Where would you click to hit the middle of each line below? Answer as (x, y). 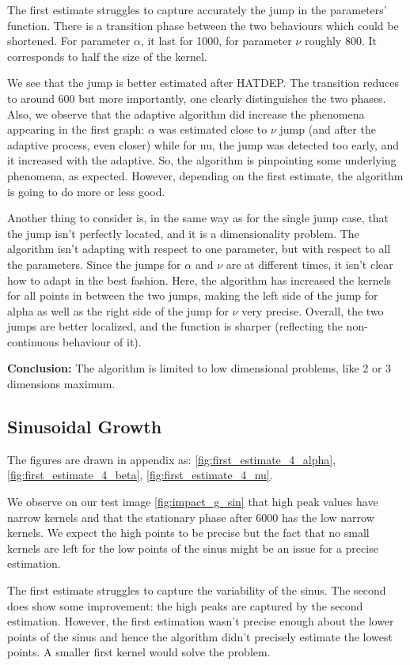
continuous (33, 341)
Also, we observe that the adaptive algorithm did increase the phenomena (186, 113)
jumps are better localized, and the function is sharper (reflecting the (175, 326)
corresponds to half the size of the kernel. (107, 56)
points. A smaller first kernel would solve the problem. (139, 652)
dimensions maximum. (61, 384)
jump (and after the (328, 129)
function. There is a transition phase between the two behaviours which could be (203, 25)
